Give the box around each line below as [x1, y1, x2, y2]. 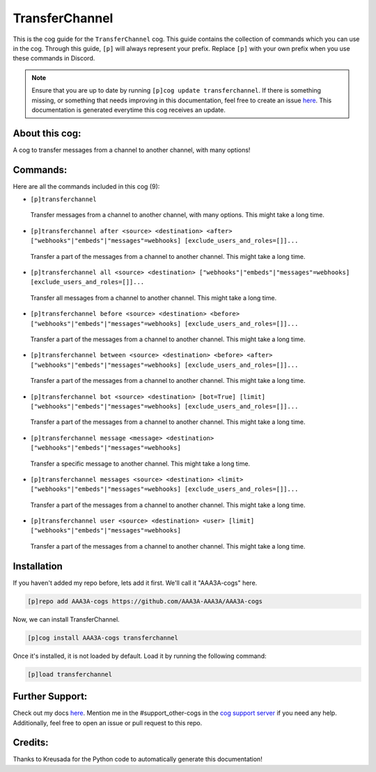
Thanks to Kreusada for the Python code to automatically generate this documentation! [13, 755, 263, 764]
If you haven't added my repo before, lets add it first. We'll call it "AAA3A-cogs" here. [13, 578, 258, 587]
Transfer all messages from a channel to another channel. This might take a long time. [30, 293, 277, 302]
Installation [13, 560, 63, 572]
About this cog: [13, 127, 81, 139]
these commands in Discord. [13, 54, 95, 63]
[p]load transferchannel [27, 670, 113, 678]
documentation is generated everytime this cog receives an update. [31, 105, 226, 114]
